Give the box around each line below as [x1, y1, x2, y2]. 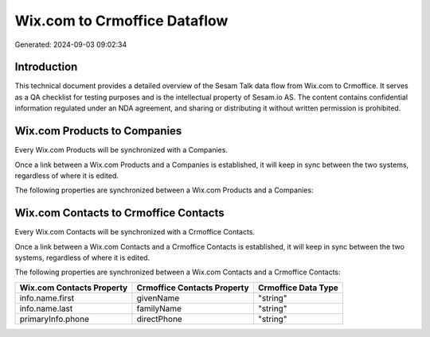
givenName [136, 292, 180, 304]
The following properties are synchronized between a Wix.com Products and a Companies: [14, 185, 314, 195]
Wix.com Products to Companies [14, 124, 182, 138]
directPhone [136, 313, 182, 324]
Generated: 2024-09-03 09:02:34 [14, 40, 127, 49]
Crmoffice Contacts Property [136, 282, 250, 293]
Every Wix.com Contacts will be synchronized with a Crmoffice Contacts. [14, 227, 255, 237]
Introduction [14, 60, 78, 74]
